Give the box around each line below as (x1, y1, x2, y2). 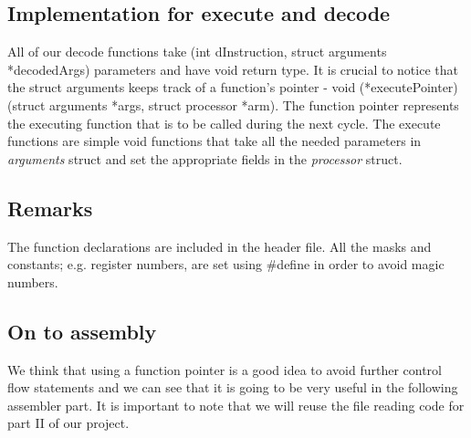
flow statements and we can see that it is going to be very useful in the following (7, 378, 458, 397)
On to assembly (7, 317, 157, 345)
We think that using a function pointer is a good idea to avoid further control (7, 360, 442, 379)
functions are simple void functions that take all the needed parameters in (7, 131, 422, 151)
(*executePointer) (359, 78, 458, 97)
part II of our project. (7, 413, 130, 433)
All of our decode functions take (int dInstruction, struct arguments (7, 42, 387, 61)
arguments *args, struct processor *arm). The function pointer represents (49, 95, 459, 114)
